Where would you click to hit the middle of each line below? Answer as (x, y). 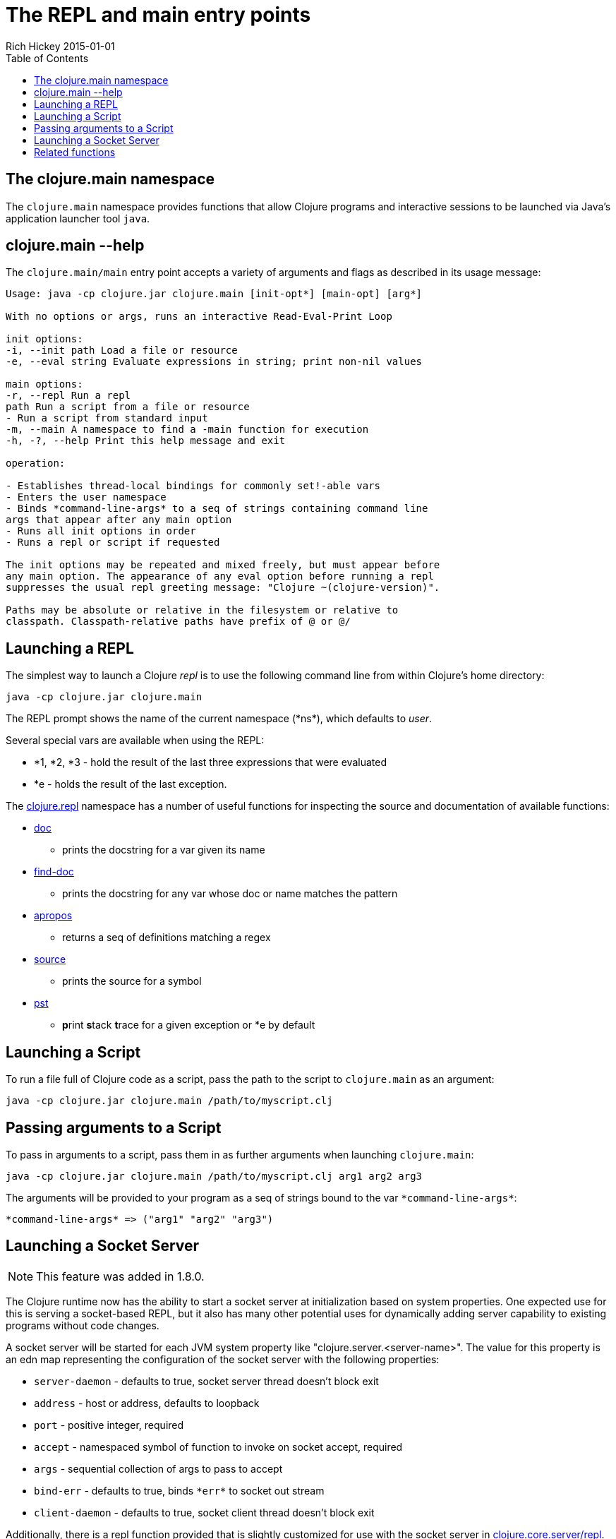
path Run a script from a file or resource (128, 407)
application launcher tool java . (78, 218)
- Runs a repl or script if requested (113, 543)
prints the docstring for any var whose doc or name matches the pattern (230, 894)
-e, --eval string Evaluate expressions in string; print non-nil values (214, 362)
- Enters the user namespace (86, 497)
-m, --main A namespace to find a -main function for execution (187, 430)
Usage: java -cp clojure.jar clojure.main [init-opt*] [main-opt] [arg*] (214, 294)
